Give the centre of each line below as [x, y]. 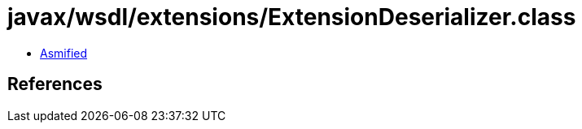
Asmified [64, 53]
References [55, 84]
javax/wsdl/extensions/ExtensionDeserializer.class [292, 17]
